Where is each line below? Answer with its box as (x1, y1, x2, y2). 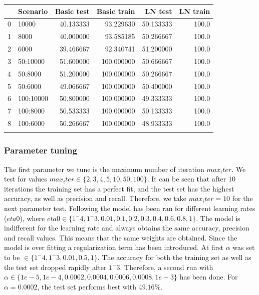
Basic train (96, 5, 135, 16)
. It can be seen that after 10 (147, 173, 235, 184)
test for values (4, 173, 47, 184)
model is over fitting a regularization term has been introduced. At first (4, 242, 223, 252)
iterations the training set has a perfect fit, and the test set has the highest (4, 183, 234, 193)
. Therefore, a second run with (120, 261, 213, 272)
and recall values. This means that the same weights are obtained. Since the (4, 232, 237, 242)
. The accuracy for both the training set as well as (97, 252, 251, 262)
